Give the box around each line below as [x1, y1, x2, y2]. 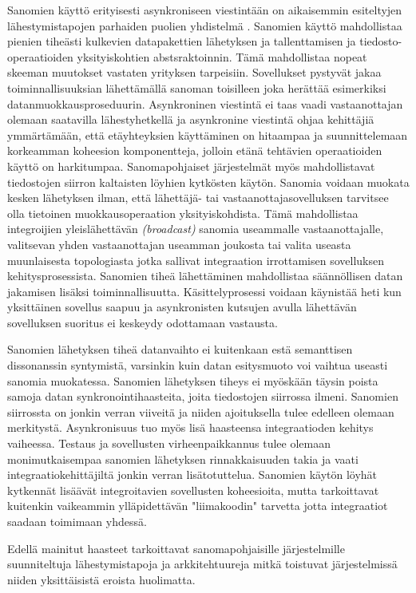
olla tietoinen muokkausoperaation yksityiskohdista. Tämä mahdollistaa [7, 204, 359, 221]
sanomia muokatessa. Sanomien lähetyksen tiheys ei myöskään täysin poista [7, 372, 378, 389]
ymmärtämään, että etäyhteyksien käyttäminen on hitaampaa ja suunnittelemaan [7, 126, 408, 143]
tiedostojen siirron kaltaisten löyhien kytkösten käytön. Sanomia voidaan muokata [7, 173, 410, 190]
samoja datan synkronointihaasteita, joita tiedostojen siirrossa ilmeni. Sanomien [7, 388, 398, 405]
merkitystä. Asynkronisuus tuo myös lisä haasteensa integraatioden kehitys [7, 419, 374, 436]
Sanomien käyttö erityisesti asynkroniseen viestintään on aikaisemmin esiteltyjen [7, 2, 402, 18]
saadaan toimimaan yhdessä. [7, 513, 147, 529]
